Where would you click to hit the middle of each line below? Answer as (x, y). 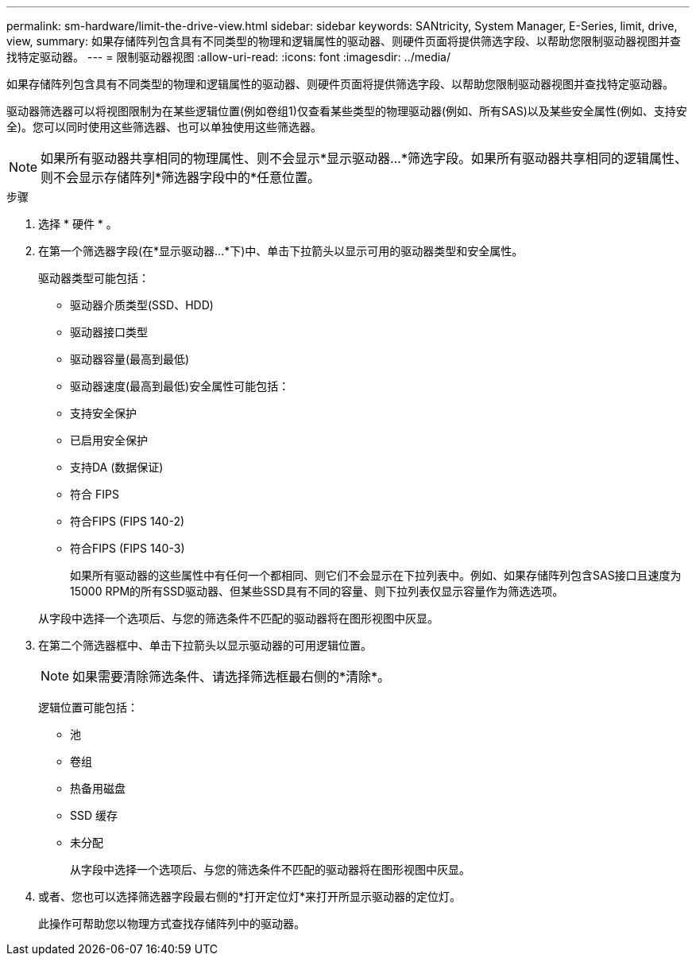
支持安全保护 (103, 413)
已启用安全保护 (109, 440)
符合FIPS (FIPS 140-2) (128, 521)
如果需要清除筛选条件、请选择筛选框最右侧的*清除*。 (232, 677)
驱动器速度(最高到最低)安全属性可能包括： (180, 386)
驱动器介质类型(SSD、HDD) (142, 305)
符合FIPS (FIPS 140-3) (128, 548)
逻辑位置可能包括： (88, 707)
